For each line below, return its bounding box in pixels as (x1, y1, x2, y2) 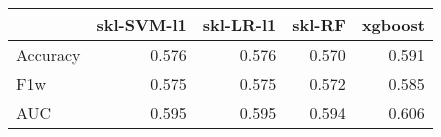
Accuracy (16, 43, 81, 66)
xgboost (361, 13, 425, 36)
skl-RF (292, 13, 346, 36)
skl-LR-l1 (202, 13, 277, 36)
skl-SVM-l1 (96, 13, 187, 36)
